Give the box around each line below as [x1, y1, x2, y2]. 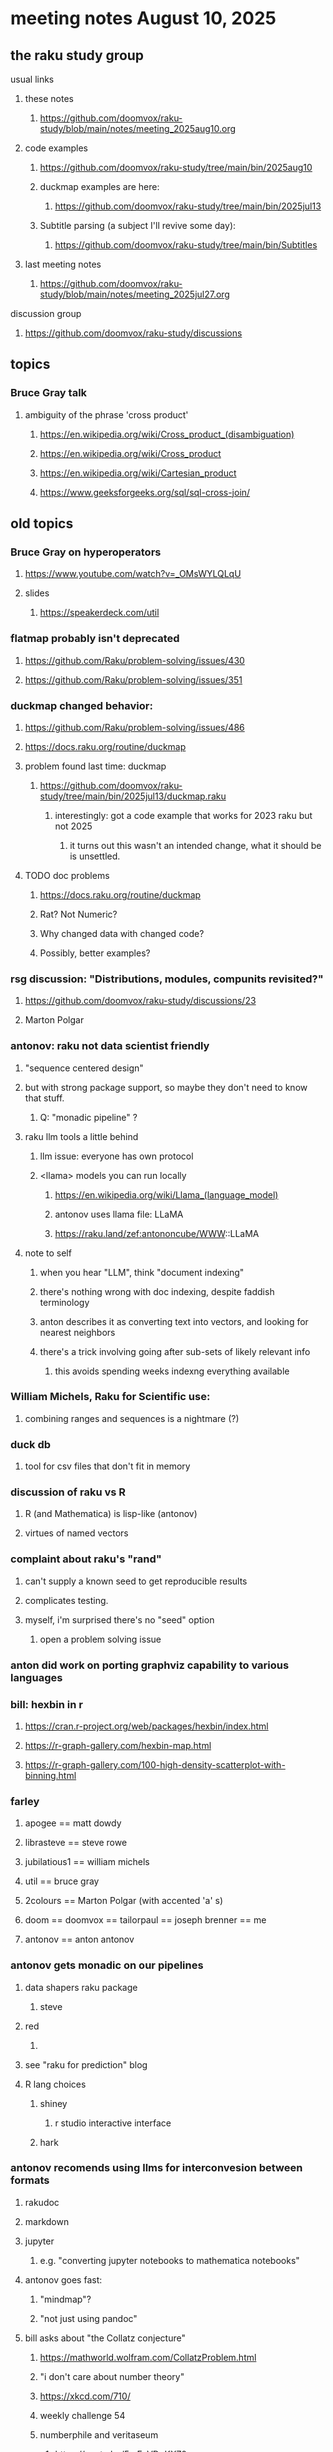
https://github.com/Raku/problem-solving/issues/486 [24, 721, 245, 733]
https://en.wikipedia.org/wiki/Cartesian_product [39, 467, 237, 479]
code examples [24, 142, 88, 154]
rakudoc [24, 2196, 60, 2208]
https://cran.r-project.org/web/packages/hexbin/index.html [24, 1720, 269, 1732]
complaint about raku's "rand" [10, 1552, 162, 1566]
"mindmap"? [39, 2293, 92, 2305]
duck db [10, 1437, 52, 1451]
